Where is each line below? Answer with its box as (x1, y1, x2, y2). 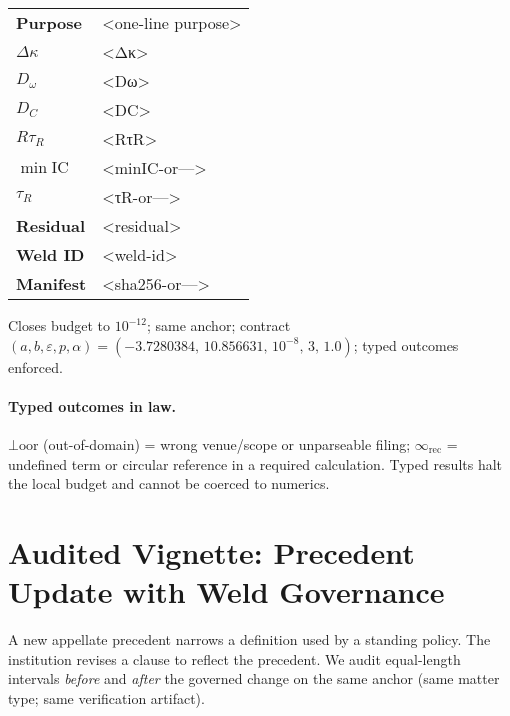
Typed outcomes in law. (8, 395, 177, 416)
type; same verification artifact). (8, 687, 205, 708)
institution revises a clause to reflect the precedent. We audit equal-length (8, 648, 461, 669)
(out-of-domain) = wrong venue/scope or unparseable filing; (43, 433, 411, 454)
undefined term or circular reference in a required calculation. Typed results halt (8, 453, 503, 474)
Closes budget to (8, 315, 111, 335)
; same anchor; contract (146, 315, 291, 335)
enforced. (8, 356, 63, 377)
